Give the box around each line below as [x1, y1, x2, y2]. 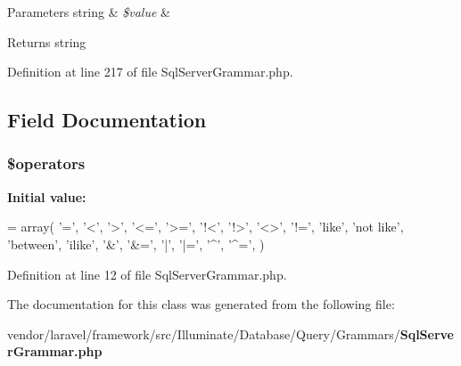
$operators [7, 152, 86, 175]
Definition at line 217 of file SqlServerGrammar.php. [7, 62, 293, 81]
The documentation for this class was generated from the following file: [7, 295, 395, 313]
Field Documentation [7, 106, 207, 134]
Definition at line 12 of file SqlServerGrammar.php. [7, 264, 287, 283]
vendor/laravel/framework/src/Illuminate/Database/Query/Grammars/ [7, 324, 400, 343]
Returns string [7, 32, 86, 51]
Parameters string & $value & [7, 3, 170, 20]
